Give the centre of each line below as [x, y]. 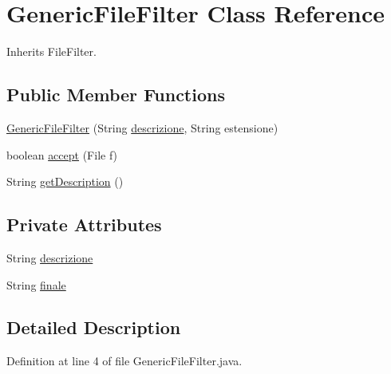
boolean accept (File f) [62, 154]
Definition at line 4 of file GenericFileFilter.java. [124, 361]
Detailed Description [94, 327]
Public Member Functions [116, 94]
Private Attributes [84, 224]
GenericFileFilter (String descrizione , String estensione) [142, 127]
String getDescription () [65, 181]
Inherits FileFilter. [51, 51]
